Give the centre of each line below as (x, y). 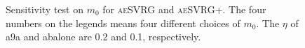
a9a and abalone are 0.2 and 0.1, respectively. (103, 37)
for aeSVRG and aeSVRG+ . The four (184, 9)
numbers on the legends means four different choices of (123, 23)
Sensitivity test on (45, 9)
